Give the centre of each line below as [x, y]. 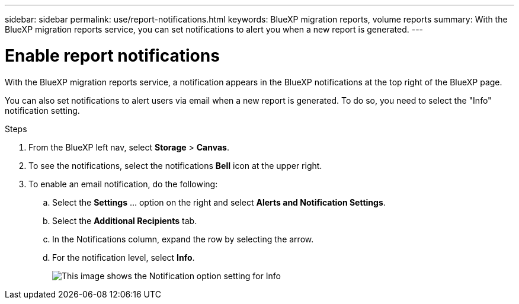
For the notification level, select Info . [124, 257]
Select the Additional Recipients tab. [125, 220]
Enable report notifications [112, 55]
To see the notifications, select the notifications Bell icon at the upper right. [175, 165]
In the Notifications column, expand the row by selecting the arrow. [183, 239]
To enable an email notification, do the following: [123, 184]
